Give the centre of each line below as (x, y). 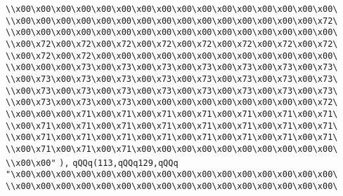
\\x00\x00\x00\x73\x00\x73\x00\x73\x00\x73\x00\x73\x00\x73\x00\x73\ (172, 68)
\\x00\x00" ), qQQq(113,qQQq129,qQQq (92, 163)
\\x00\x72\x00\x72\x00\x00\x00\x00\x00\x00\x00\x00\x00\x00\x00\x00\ (172, 56)
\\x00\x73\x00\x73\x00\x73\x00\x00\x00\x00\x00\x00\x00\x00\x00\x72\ (172, 103)
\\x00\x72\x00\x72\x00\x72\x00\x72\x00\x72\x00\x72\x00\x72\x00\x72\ (172, 44)
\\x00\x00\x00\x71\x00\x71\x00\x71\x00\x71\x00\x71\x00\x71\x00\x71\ (172, 114)
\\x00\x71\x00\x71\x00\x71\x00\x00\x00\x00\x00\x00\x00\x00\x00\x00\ (172, 149)
